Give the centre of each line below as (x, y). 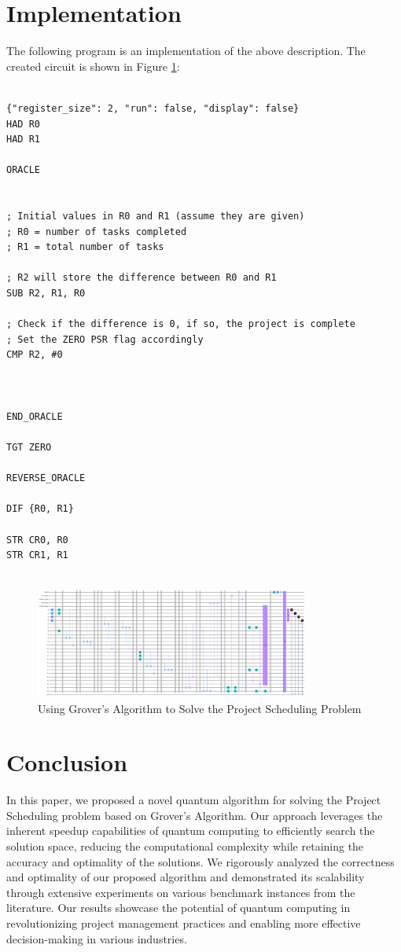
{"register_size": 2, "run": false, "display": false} (153, 108)
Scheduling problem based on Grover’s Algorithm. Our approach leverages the (195, 815)
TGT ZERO (29, 447)
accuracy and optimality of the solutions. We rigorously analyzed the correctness (200, 861)
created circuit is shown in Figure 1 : (93, 66)
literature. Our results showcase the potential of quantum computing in (178, 908)
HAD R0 (23, 124)
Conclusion (67, 762)
